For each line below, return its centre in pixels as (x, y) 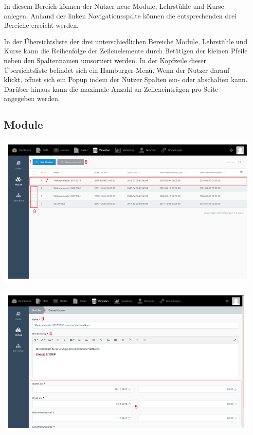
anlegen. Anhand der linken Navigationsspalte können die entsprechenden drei (120, 15)
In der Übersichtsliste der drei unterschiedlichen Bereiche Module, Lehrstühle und (126, 41)
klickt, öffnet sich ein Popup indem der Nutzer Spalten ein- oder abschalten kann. (126, 79)
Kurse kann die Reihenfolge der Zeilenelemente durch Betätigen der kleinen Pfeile (126, 51)
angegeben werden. (32, 98)
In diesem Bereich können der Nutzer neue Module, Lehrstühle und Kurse (114, 6)
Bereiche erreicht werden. (41, 25)
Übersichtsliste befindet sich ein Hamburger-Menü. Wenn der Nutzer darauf (117, 70)
